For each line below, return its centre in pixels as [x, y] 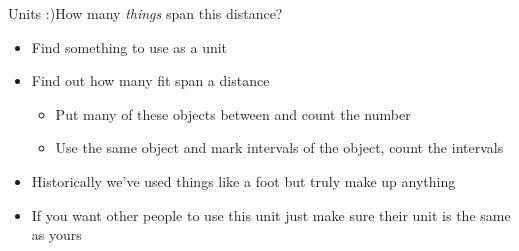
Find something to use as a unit [129, 46]
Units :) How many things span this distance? [145, 13]
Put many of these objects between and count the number [233, 113]
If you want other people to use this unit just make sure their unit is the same [271, 214]
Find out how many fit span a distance [150, 80]
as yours [56, 234]
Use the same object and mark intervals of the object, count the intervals [279, 147]
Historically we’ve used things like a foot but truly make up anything [243, 180]
